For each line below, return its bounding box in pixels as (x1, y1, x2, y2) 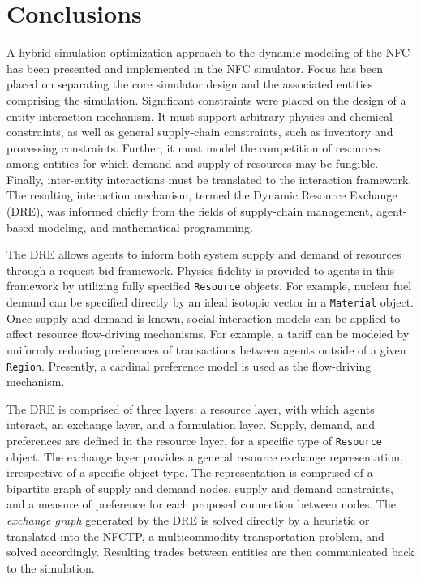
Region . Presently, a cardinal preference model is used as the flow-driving (6, 357, 372, 374)
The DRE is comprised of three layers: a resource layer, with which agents (6, 400, 375, 417)
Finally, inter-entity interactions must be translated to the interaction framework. (6, 170, 412, 187)
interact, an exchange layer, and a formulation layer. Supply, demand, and (6, 416, 376, 433)
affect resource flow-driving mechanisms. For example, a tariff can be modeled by (6, 325, 410, 342)
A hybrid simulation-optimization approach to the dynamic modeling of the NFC (6, 44, 410, 61)
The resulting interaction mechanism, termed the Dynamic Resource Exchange (6, 187, 397, 204)
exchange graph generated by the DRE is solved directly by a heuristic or (6, 512, 370, 528)
